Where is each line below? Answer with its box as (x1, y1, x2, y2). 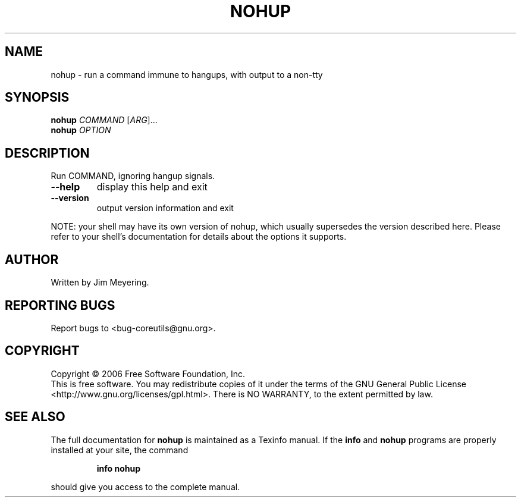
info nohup (96, 463, 141, 473)
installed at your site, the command (51, 444, 189, 455)
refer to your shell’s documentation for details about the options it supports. (51, 231, 347, 242)
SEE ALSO (5, 409, 65, 425)
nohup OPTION (51, 125, 111, 136)
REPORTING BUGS (5, 297, 115, 313)
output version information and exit (96, 203, 234, 214)
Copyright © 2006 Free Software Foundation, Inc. (51, 368, 246, 379)
